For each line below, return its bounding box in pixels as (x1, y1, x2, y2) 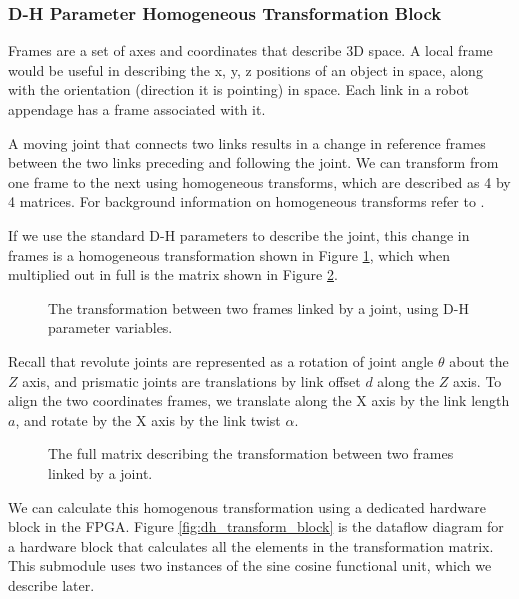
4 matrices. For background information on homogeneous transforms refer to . (8, 191, 485, 212)
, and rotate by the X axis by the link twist (15, 409, 281, 430)
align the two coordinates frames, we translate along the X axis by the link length (8, 390, 510, 411)
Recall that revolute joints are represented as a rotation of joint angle (8, 350, 434, 371)
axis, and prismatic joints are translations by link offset (22, 370, 361, 391)
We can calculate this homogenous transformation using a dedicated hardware (8, 496, 487, 517)
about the (449, 350, 509, 371)
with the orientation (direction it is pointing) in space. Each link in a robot (8, 79, 469, 100)
